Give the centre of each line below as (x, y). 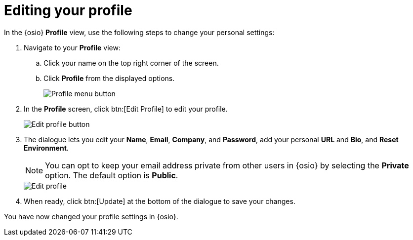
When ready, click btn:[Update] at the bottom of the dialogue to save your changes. (160, 201)
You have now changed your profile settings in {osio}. (91, 216)
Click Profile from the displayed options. (109, 78)
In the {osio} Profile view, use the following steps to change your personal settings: (139, 32)
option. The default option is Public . (112, 175)
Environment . (46, 148)
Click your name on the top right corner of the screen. (131, 63)
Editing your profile (68, 10)
